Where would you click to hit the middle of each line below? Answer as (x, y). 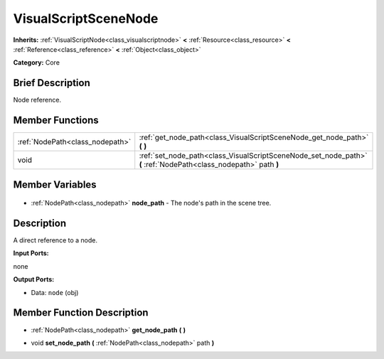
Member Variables (55, 184)
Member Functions (56, 120)
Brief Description (52, 83)
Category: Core (37, 63)
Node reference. (37, 100)
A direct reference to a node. (55, 240)
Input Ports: (31, 253)
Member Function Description (81, 313)
